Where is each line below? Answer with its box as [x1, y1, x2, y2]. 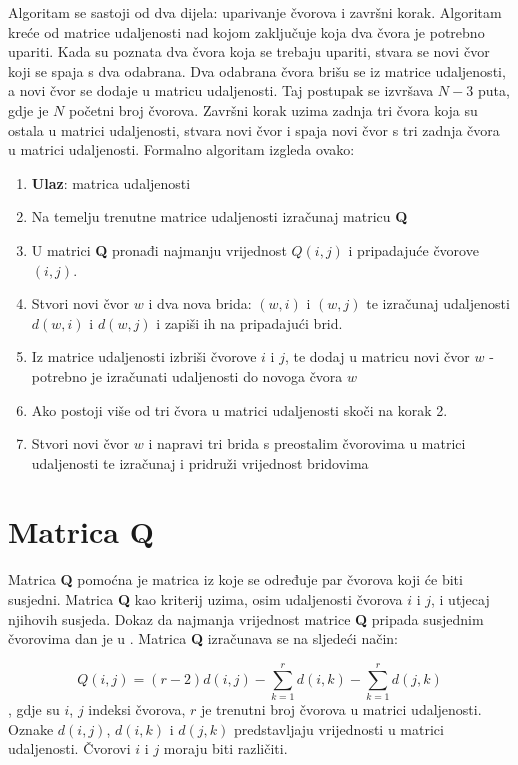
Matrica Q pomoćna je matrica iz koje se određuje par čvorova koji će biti [8, 569, 463, 590]
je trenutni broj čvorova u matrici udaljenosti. [200, 698, 482, 719]
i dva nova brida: [148, 293, 252, 314]
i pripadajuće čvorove [348, 239, 479, 260]
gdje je [8, 99, 49, 120]
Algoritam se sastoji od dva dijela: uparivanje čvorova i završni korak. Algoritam [8, 2, 502, 22]
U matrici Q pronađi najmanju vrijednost [31, 239, 287, 260]
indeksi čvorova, [88, 698, 186, 719]
